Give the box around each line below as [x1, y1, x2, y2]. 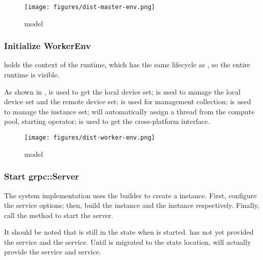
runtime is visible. [4, 69, 60, 80]
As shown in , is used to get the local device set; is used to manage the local [4, 86, 241, 97]
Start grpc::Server [4, 170, 79, 183]
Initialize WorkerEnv [4, 39, 91, 52]
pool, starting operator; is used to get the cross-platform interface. [4, 116, 210, 126]
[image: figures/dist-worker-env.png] [24, 134, 155, 142]
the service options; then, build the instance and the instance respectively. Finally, [4, 200, 259, 210]
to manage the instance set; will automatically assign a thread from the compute [4, 106, 255, 116]
